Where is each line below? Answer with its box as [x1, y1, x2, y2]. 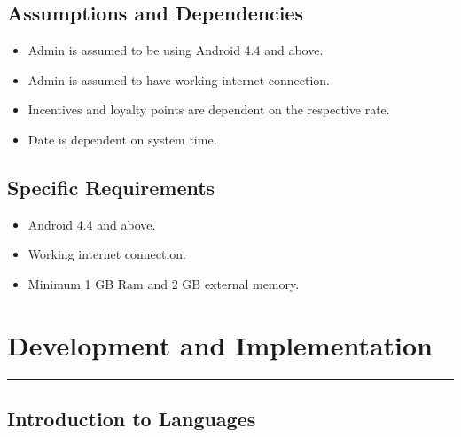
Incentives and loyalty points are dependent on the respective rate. [27, 100, 390, 119]
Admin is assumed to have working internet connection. [27, 70, 330, 89]
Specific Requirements [7, 173, 215, 200]
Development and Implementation [7, 326, 434, 363]
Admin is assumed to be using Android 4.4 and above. [27, 41, 324, 59]
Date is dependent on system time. [27, 129, 217, 148]
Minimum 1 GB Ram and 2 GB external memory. [27, 274, 300, 293]
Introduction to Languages [7, 405, 256, 433]
